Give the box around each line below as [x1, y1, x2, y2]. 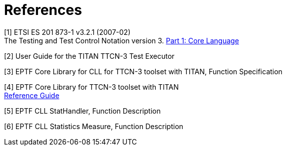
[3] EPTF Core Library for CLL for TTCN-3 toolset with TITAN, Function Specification [4, 67, 282, 76]
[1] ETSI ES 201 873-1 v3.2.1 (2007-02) [4, 27, 131, 36]
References [4, 1, 82, 18]
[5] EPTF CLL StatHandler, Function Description [4, 106, 161, 115]
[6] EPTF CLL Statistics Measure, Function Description [4, 122, 183, 131]
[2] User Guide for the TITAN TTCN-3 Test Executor [4, 51, 175, 60]
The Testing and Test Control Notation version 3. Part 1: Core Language [4, 36, 239, 45]
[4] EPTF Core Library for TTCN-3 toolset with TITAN [4, 82, 179, 91]
